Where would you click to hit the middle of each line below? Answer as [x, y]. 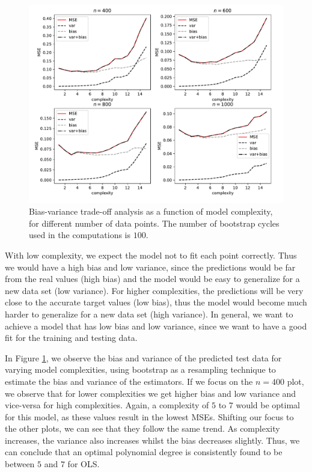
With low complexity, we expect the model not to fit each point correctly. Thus [151, 255]
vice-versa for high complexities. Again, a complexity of [107, 405]
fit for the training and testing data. [71, 338]
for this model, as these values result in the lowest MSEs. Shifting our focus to [149, 416]
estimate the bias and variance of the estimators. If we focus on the [129, 381]
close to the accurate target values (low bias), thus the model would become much [156, 302]
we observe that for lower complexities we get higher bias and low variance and [151, 393]
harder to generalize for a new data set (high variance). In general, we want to [149, 314]
